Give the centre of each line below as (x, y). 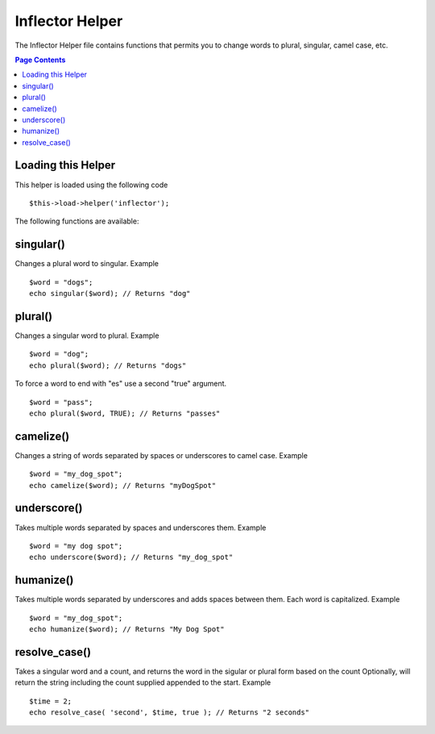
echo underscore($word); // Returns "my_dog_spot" (131, 557)
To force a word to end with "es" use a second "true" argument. (121, 384)
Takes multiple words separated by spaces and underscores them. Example (141, 528)
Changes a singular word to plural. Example (87, 336)
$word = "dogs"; (61, 282)
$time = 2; (51, 701)
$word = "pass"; (61, 402)
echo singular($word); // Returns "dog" (110, 294)
